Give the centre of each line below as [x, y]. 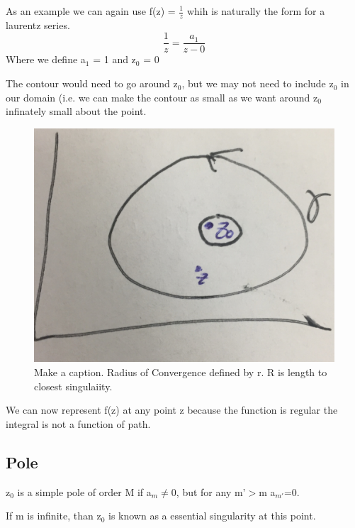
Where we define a [46, 59]
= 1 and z [114, 59]
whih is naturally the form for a [256, 11]
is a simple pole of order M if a [84, 491]
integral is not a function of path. [78, 423]
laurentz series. [38, 24]
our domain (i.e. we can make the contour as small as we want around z [162, 97]
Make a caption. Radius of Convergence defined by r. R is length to [181, 372]
